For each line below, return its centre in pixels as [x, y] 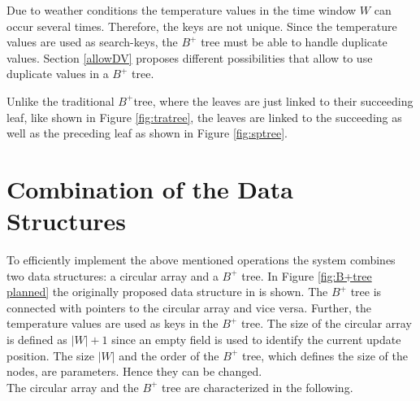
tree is [366, 292]
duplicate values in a [58, 74]
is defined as [37, 340]
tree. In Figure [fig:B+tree [307, 275]
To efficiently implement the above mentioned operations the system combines [201, 260]
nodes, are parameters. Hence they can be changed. [134, 371]
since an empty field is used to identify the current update [256, 340]
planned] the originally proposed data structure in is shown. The [167, 292]
